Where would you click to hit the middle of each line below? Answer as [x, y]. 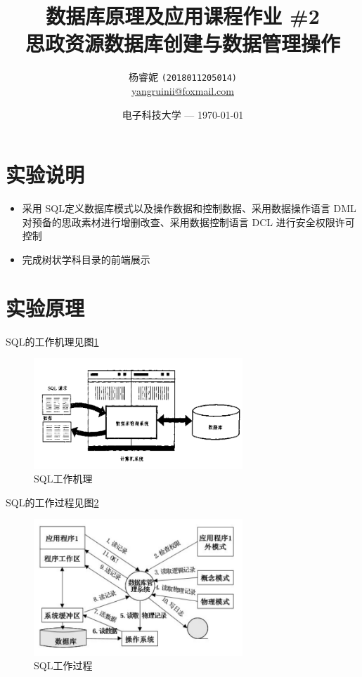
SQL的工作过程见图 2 [52, 502]
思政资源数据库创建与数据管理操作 [182, 43]
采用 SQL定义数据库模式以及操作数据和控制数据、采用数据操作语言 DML [189, 208]
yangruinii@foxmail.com [183, 90]
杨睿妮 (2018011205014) [183, 77]
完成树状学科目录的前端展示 [86, 259]
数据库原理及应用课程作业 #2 [183, 16]
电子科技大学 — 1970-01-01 [183, 114]
